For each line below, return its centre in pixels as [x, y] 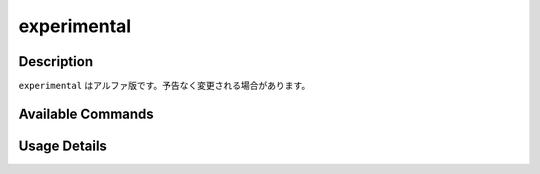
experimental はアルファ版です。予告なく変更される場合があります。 [164, 86]
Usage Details [62, 145]
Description [56, 61]
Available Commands [86, 113]
